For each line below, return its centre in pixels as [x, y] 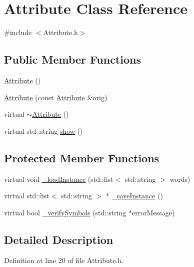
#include [18, 32]
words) [180, 179]
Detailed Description [59, 239]
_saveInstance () [137, 196]
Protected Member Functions [82, 158]
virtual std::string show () [43, 130]
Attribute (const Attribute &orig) [56, 97]
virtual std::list [27, 196]
